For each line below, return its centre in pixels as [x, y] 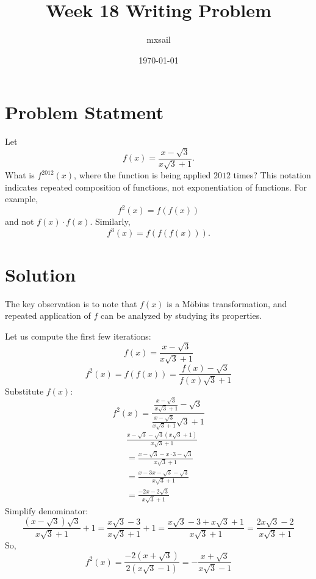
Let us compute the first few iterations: [78, 336]
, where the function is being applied [142, 175]
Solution [41, 274]
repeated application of [48, 315]
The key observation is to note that [71, 303]
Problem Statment [84, 112]
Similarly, [113, 221]
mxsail [159, 39]
